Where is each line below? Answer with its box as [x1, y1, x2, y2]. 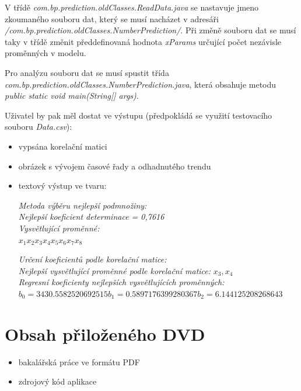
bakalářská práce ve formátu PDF [18, 355, 140, 368]
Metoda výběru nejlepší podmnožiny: [18, 199, 147, 211]
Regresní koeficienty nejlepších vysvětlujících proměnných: [18, 276, 225, 288]
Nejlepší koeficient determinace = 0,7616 [18, 210, 164, 223]
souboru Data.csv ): [5, 120, 72, 133]
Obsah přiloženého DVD [5, 321, 205, 345]
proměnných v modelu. [5, 47, 86, 59]
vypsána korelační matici [18, 140, 107, 152]
